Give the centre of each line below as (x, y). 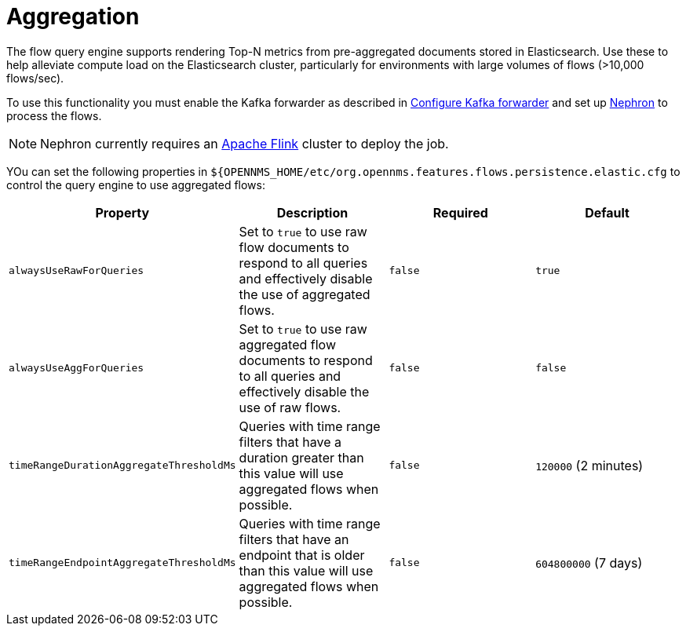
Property (122, 212)
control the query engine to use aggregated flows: (136, 184)
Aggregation (73, 16)
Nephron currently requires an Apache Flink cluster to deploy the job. (244, 143)
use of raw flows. (290, 407)
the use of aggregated (305, 294)
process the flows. (54, 115)
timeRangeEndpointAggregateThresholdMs (122, 563)
